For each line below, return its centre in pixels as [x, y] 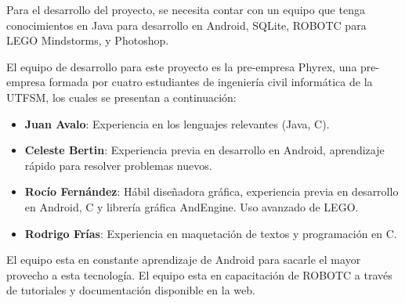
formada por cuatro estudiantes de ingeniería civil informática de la [211, 82]
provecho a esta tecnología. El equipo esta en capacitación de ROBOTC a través [199, 274]
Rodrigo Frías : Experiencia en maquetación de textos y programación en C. [211, 233]
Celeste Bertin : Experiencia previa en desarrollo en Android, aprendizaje [204, 150]
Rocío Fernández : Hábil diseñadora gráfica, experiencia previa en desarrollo [212, 191]
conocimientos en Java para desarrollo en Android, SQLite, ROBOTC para [186, 25]
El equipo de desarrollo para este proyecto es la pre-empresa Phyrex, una [182, 66]
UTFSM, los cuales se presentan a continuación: [121, 97]
